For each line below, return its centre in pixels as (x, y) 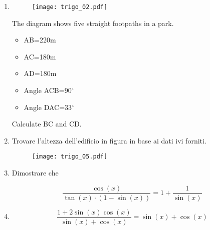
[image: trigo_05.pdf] (70, 157)
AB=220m (40, 40)
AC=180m (40, 56)
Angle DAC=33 (48, 107)
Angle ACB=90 (48, 90)
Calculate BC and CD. (47, 124)
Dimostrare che (35, 173)
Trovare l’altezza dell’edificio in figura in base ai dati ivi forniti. (109, 140)
